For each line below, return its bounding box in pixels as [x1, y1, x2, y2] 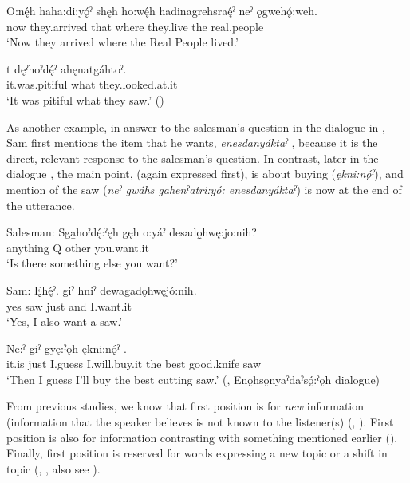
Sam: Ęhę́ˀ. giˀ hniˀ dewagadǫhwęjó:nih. [6, 281, 197, 298]
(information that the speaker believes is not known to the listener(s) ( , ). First [6, 414, 394, 430]
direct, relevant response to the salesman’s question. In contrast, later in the [6, 149, 379, 166]
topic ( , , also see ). [6, 460, 101, 477]
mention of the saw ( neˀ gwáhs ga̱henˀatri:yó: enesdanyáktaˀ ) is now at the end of [6, 180, 402, 197]
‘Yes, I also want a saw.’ [6, 313, 123, 330]
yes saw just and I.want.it [6, 297, 132, 314]
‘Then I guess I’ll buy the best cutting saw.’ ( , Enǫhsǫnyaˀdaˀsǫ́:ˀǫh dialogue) [6, 370, 380, 387]
